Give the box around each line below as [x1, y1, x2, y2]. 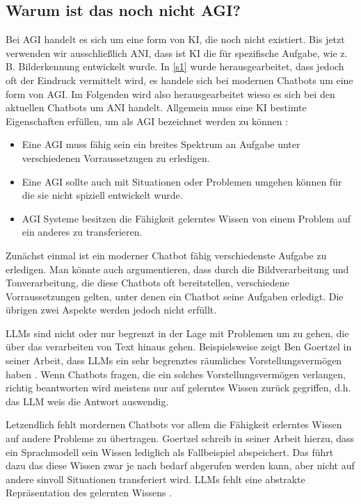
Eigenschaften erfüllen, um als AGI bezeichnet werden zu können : [6, 113, 289, 128]
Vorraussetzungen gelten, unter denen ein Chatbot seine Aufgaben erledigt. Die [6, 288, 344, 303]
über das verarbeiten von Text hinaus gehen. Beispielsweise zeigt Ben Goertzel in [6, 339, 352, 354]
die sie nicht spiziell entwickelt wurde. [22, 188, 183, 202]
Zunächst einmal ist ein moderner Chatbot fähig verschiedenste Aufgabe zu [6, 247, 327, 262]
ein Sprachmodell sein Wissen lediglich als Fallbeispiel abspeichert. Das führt [6, 444, 334, 459]
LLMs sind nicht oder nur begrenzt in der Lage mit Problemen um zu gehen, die [6, 325, 349, 340]
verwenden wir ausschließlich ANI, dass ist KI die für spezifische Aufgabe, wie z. [6, 45, 348, 60]
